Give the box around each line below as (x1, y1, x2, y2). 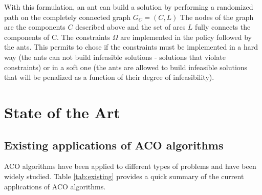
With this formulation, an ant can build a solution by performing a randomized (4, 2, 253, 12)
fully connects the (195, 21, 251, 32)
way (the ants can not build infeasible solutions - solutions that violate (4, 51, 226, 62)
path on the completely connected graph (4, 11, 130, 22)
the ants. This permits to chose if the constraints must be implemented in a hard (4, 41, 258, 52)
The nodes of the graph (180, 11, 254, 22)
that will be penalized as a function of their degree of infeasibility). (4, 72, 214, 82)
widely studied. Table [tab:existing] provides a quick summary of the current (4, 170, 244, 181)
